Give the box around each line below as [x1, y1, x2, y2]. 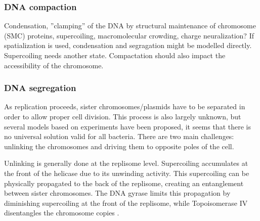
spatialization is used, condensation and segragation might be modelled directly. [4, 40, 252, 51]
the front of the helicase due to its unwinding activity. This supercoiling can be [4, 167, 249, 178]
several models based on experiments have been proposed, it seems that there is [4, 121, 251, 131]
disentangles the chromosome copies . [4, 207, 119, 218]
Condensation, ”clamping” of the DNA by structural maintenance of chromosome [4, 20, 256, 31]
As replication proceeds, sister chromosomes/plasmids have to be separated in [4, 101, 245, 112]
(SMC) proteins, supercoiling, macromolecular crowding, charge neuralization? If [4, 30, 254, 40]
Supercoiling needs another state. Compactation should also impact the [4, 50, 226, 60]
